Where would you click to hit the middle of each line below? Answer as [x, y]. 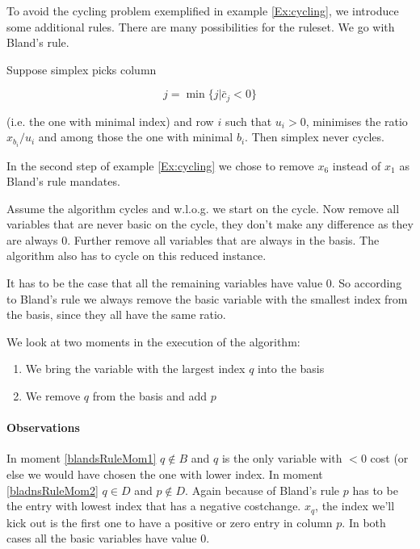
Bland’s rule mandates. [63, 181]
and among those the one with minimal [136, 137]
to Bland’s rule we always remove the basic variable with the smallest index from [207, 298]
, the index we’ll [355, 506]
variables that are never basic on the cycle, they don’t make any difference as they [210, 224]
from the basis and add [150, 396]
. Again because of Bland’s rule [262, 490]
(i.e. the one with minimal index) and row [110, 121]
